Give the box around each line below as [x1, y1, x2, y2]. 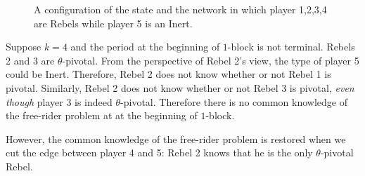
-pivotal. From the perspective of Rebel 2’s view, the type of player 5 [62, 53, 359, 67]
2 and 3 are [6, 53, 55, 67]
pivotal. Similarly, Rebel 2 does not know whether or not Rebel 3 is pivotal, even [6, 80, 354, 95]
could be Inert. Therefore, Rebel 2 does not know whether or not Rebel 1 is [6, 67, 331, 81]
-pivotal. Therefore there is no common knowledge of [120, 94, 347, 109]
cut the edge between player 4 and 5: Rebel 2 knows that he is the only [6, 145, 313, 160]
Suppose [6, 39, 41, 54]
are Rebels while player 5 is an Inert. [34, 15, 193, 30]
